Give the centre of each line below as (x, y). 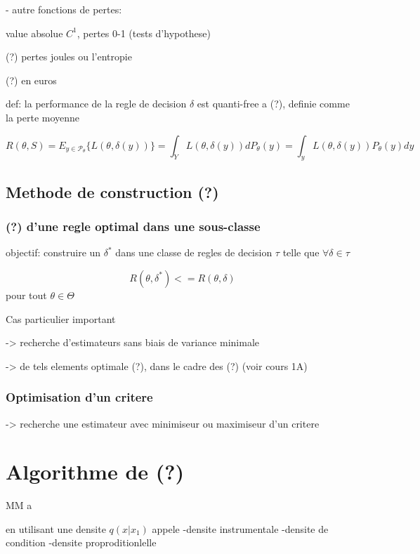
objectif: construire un (53, 252)
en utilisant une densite (56, 528)
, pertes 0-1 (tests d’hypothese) (144, 33)
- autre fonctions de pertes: (64, 9)
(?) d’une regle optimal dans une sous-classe (133, 226)
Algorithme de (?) (95, 471)
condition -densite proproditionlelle (81, 542)
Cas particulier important (61, 318)
